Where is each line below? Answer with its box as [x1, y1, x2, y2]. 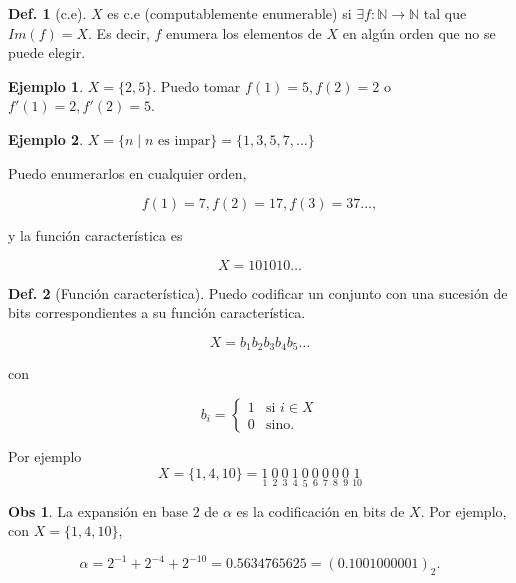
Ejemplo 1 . [8, 75, 84, 96]
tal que [423, 3, 467, 23]
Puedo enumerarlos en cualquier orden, [8, 162, 247, 183]
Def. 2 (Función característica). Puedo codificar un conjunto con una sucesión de [8, 282, 508, 303]
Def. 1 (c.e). [8, 3, 87, 23]
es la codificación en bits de [236, 500, 405, 521]
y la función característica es [8, 225, 183, 246]
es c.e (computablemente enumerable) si [107, 3, 352, 23]
